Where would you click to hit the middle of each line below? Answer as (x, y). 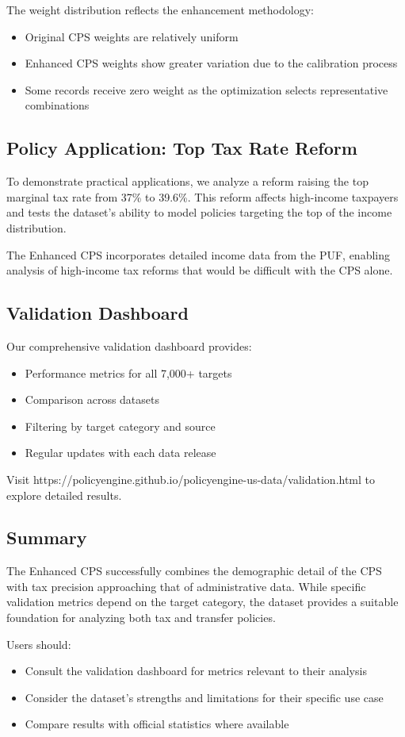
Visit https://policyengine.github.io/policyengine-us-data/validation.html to (191, 479)
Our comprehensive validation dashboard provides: (129, 345)
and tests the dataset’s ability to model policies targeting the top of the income (199, 212)
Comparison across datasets (92, 399)
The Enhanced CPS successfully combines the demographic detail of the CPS (194, 571)
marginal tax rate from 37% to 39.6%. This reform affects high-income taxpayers (202, 196)
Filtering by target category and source (120, 426)
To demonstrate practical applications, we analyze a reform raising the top (187, 181)
